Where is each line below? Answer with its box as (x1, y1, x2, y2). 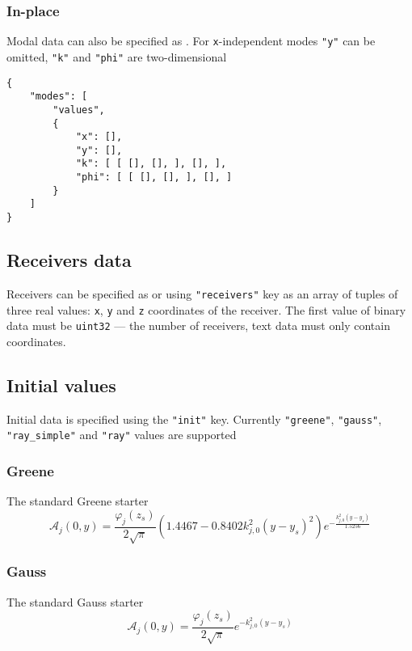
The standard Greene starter (6, 492, 149, 509)
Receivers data (6, 247, 132, 273)
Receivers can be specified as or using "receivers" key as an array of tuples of (6, 285, 398, 302)
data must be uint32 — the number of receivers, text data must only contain (6, 317, 390, 334)
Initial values (6, 372, 116, 397)
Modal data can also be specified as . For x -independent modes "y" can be (6, 32, 376, 49)
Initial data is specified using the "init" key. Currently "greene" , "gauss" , (6, 410, 382, 427)
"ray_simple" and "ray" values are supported (6, 426, 237, 443)
